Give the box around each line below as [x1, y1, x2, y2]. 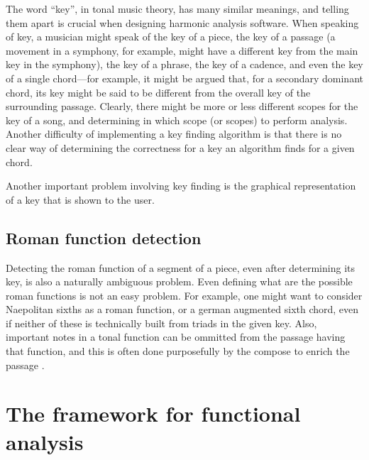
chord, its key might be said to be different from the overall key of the [6, 84, 311, 99]
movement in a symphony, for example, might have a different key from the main [6, 43, 358, 57]
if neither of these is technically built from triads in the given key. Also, [6, 315, 317, 330]
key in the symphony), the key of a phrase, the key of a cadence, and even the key [6, 57, 363, 72]
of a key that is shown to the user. [6, 192, 155, 207]
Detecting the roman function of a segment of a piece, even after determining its [6, 260, 355, 275]
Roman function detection [6, 226, 202, 248]
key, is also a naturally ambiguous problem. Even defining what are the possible [6, 274, 353, 289]
